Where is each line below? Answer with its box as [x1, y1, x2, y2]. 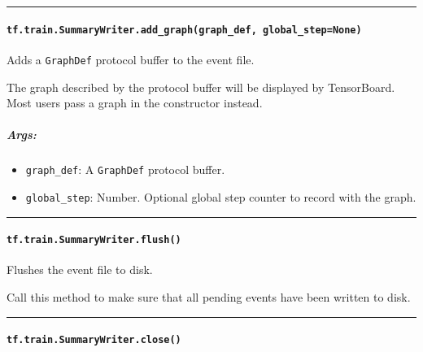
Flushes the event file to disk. [7, 261, 153, 278]
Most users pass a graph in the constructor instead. [7, 94, 263, 111]
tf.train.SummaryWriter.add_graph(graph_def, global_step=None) [7, 24, 362, 36]
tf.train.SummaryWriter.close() [7, 334, 181, 346]
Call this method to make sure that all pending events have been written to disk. [7, 289, 411, 306]
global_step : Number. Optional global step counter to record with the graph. [25, 188, 416, 205]
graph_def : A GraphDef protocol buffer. [25, 161, 225, 178]
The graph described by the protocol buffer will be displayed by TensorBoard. [7, 78, 395, 95]
